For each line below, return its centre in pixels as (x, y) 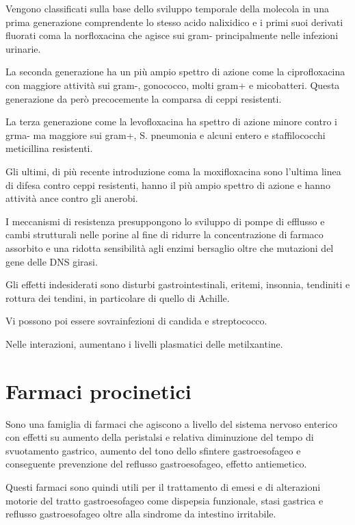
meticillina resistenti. (49, 148)
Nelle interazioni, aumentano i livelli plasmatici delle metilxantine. (144, 343)
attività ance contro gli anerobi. (72, 198)
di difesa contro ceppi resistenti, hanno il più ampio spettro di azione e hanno (168, 184)
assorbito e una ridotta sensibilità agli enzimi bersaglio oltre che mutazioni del (170, 247)
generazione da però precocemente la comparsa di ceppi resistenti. (144, 98)
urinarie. (23, 48)
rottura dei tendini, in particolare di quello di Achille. (118, 297)
